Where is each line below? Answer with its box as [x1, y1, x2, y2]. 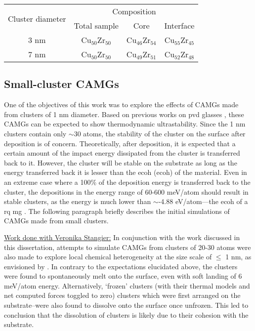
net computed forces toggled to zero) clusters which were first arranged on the [4, 290, 241, 300]
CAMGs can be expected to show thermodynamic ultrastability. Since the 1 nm [4, 119, 246, 129]
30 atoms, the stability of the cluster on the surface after [74, 128, 246, 138]
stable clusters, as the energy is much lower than [4, 196, 151, 207]
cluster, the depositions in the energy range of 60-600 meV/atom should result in [4, 186, 249, 197]
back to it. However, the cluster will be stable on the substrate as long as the [4, 157, 237, 167]
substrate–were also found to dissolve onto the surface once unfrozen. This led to [4, 300, 249, 310]
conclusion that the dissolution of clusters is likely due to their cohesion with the [4, 309, 249, 320]
